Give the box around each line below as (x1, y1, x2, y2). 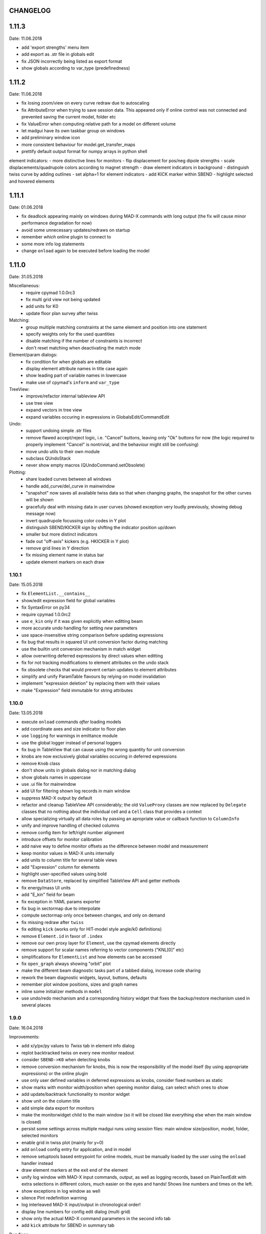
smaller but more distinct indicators (26, 531, 98, 538)
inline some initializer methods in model (21, 988, 102, 994)
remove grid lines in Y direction (26, 545, 89, 551)
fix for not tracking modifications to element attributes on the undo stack (21, 659, 169, 666)
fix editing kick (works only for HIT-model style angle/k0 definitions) (21, 926, 162, 932)
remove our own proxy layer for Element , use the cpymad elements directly (21, 940, 176, 946)
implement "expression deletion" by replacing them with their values (21, 680, 160, 686)
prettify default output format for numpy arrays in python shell (21, 149, 147, 154)
